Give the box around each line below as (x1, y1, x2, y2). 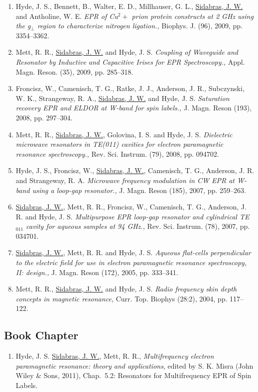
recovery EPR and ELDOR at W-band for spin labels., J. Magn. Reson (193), (15, 102, 252, 113)
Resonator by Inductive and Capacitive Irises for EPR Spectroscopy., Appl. (15, 56, 245, 67)
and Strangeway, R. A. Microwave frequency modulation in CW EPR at (15, 175, 235, 185)
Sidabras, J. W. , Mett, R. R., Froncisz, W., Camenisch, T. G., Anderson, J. (15, 201, 247, 212)
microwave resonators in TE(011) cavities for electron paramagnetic (15, 139, 224, 149)
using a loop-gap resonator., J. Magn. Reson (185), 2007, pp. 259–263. (32, 185, 246, 195)
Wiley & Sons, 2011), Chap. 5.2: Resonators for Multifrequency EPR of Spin (15, 370, 252, 381)
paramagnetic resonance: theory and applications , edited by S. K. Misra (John (15, 360, 254, 371)
